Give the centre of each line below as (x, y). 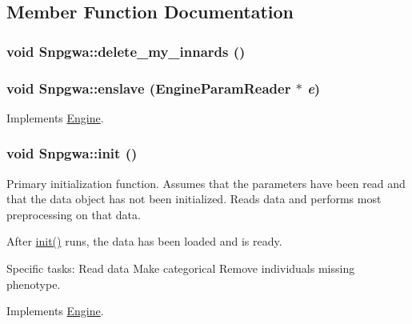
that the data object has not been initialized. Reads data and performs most (194, 199)
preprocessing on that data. (74, 214)
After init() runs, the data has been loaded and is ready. (144, 241)
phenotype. (34, 284)
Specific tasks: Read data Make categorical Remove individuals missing (181, 268)
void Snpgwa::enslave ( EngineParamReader (149, 88)
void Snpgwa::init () (72, 153)
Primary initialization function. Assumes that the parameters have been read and (206, 183)
